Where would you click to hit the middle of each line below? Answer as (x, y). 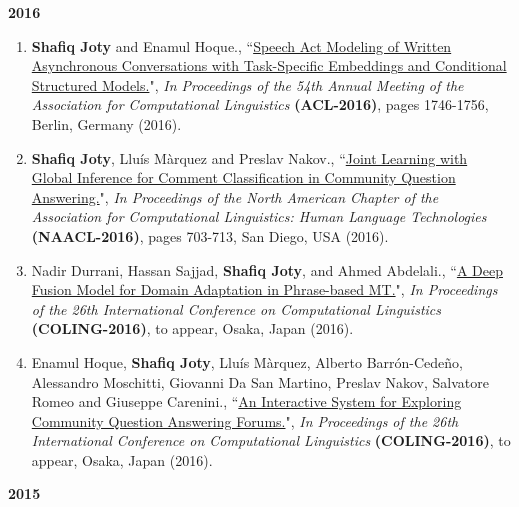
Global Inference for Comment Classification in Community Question (243, 177)
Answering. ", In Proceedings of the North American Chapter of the (235, 196)
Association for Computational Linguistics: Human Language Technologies (259, 216)
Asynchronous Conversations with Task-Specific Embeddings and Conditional (269, 65)
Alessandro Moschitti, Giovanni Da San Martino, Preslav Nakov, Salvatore (260, 381)
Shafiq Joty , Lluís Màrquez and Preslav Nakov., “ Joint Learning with (249, 157)
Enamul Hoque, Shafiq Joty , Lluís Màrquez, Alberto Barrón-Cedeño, (247, 361)
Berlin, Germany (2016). (106, 123)
